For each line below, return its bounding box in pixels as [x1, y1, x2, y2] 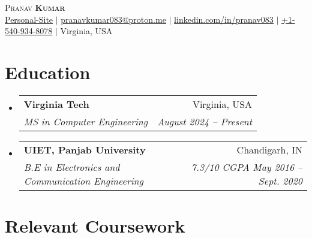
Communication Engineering [23, 173, 143, 188]
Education [5, 59, 91, 84]
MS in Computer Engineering [23, 114, 148, 128]
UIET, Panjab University [23, 142, 146, 156]
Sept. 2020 [258, 173, 302, 188]
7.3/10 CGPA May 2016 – [191, 159, 302, 174]
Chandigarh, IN [236, 142, 302, 156]
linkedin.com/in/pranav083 [174, 13, 274, 25]
